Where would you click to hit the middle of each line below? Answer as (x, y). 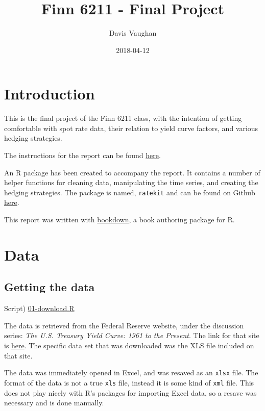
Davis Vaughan (133, 33)
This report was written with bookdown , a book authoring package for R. (119, 220)
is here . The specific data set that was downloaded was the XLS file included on (129, 345)
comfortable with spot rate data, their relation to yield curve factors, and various (131, 128)
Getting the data (50, 287)
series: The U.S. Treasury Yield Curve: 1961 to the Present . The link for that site (132, 335)
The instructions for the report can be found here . (82, 155)
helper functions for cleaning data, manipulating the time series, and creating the (131, 182)
